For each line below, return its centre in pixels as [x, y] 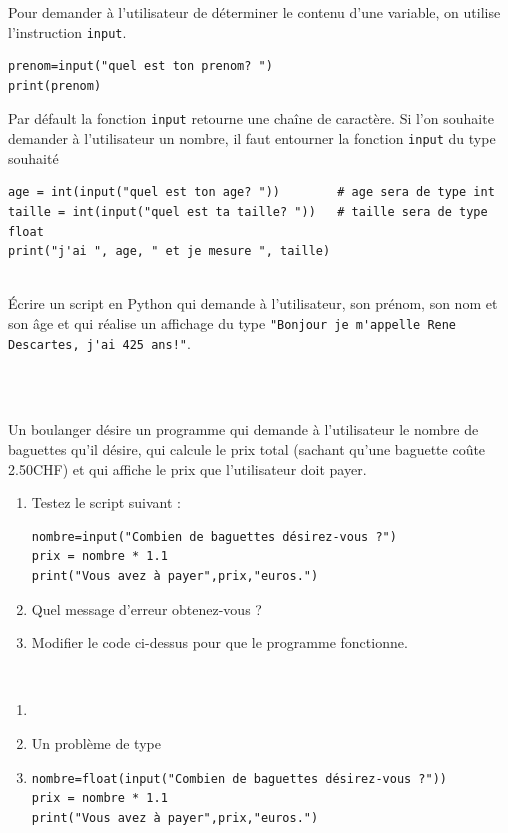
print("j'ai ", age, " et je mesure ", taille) [169, 251]
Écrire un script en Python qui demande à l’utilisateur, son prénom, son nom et [253, 303]
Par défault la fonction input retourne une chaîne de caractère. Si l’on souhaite [251, 118]
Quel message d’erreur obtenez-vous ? [146, 608]
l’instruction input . [67, 31]
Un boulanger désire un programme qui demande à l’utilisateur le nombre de [243, 429]
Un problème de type [96, 742]
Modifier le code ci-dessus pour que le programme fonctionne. [219, 642]
